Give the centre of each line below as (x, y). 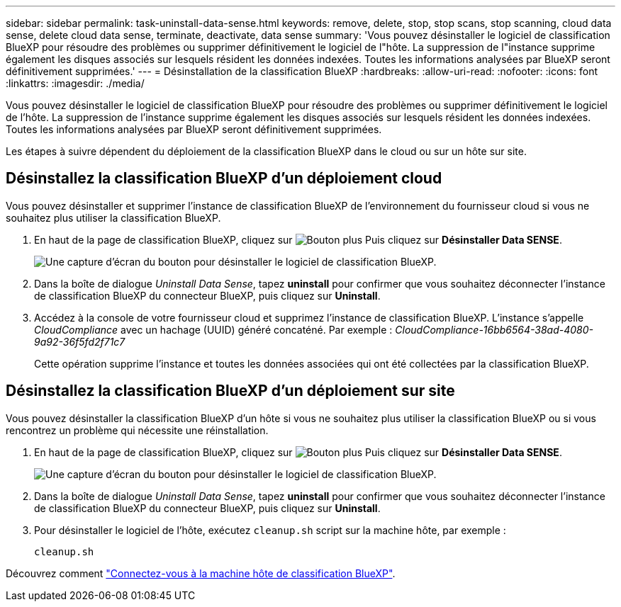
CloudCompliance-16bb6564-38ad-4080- (494, 329)
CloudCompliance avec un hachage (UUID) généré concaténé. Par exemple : (213, 329)
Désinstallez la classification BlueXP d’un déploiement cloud (224, 178)
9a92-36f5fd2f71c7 (80, 341)
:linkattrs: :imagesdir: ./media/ (75, 83)
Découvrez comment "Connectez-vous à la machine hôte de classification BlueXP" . (201, 573)
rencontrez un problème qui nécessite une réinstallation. (137, 430)
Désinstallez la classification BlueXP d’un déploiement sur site (230, 391)
